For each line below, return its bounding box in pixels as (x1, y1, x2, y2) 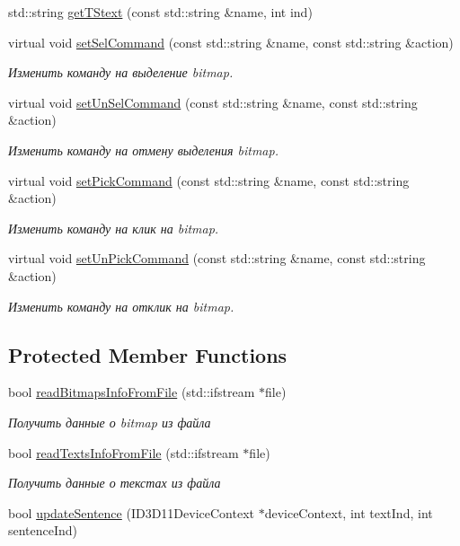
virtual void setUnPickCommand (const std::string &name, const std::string (8, 249, 426, 268)
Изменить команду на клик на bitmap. (8, 218, 219, 237)
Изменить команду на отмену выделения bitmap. (8, 140, 279, 159)
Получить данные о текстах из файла (8, 473, 221, 492)
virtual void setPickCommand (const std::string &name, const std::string (8, 171, 410, 189)
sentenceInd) (8, 521, 78, 540)
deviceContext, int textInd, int (264, 503, 433, 522)
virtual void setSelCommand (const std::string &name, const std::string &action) (8, 32, 454, 51)
